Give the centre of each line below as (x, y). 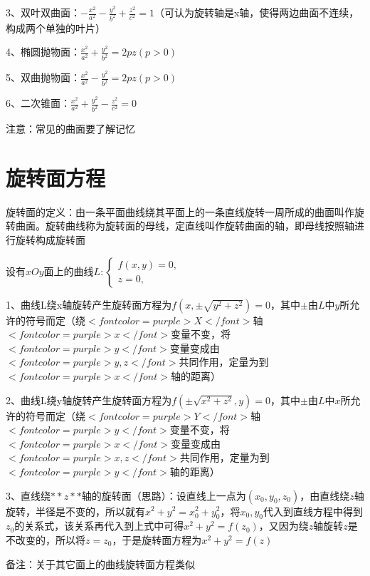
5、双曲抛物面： (43, 77)
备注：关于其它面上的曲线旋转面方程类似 (100, 564)
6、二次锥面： (38, 103)
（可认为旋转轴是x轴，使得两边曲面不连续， (257, 12)
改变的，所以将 (50, 539)
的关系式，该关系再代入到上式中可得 (99, 526)
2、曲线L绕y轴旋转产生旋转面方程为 (89, 400)
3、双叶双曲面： (43, 12)
